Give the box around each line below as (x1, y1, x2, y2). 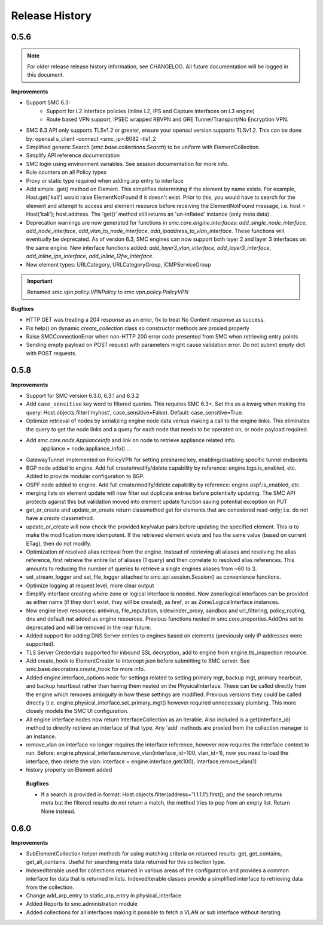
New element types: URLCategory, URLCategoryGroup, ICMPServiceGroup (26, 261, 211, 268)
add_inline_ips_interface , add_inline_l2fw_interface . (26, 252, 154, 260)
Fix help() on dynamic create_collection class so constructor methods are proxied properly (26, 324, 249, 332)
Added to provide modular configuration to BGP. (26, 473, 145, 480)
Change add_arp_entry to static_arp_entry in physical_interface (26, 891, 182, 899)
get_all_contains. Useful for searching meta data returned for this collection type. (26, 859, 226, 866)
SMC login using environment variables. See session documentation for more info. (26, 160, 229, 167)
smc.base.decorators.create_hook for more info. (26, 666, 146, 673)
